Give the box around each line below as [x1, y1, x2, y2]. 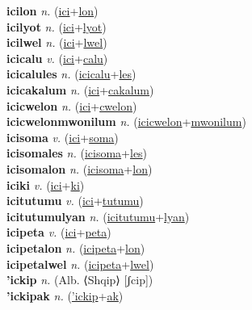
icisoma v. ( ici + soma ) [6, 128, 119, 145]
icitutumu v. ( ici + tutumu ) [6, 192, 144, 209]
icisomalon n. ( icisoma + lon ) [6, 160, 153, 177]
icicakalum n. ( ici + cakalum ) [6, 81, 154, 98]
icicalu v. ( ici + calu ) [6, 49, 108, 66]
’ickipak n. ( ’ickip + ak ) [6, 287, 124, 304]
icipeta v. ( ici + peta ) [6, 224, 111, 241]
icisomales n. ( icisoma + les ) [6, 145, 148, 161]
